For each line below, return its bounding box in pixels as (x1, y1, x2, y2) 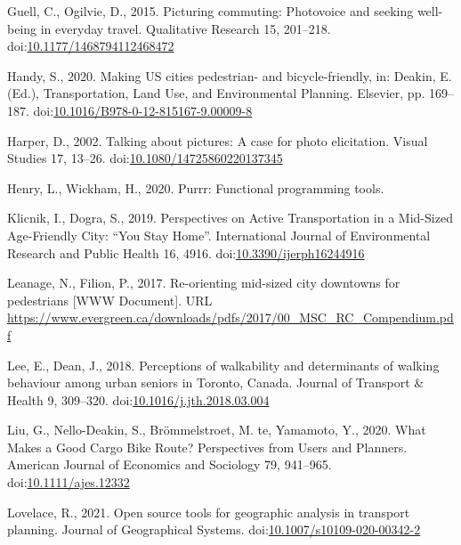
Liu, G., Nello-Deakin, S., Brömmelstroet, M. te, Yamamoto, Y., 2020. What (7, 420, 426, 439)
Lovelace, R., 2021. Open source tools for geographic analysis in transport (7, 502, 410, 521)
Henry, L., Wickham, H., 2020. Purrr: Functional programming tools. (7, 178, 384, 197)
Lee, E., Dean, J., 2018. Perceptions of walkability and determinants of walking (7, 355, 440, 374)
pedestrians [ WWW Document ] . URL (7, 290, 213, 309)
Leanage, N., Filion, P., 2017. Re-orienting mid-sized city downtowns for (7, 273, 400, 292)
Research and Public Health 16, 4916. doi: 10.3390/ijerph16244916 (7, 243, 365, 262)
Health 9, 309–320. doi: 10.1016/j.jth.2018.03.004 (7, 390, 270, 409)
